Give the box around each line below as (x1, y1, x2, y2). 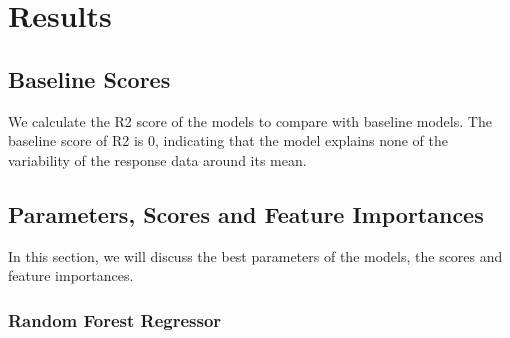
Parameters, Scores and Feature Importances (8, 198, 484, 229)
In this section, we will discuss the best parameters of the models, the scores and (8, 245, 503, 266)
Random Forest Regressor (8, 307, 222, 332)
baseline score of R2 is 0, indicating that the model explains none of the (8, 130, 448, 151)
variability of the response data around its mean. (8, 149, 307, 170)
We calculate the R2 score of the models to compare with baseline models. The (8, 110, 492, 131)
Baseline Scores (8, 63, 171, 94)
